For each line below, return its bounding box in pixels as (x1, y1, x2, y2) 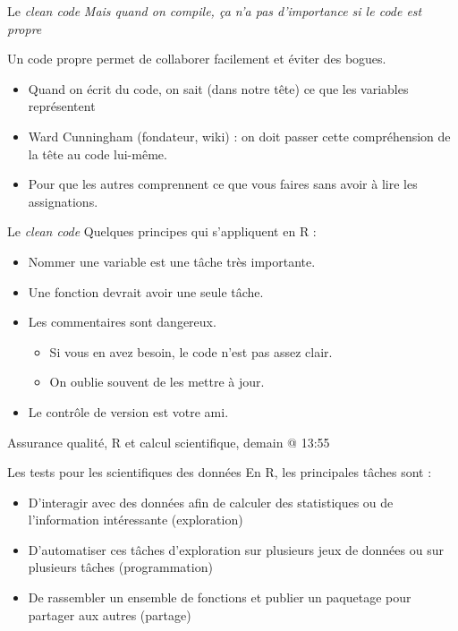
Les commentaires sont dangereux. (28, 312, 216, 331)
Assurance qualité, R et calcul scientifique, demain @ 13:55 (7, 432, 330, 451)
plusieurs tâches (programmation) (28, 558, 213, 576)
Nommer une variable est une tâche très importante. (28, 252, 316, 270)
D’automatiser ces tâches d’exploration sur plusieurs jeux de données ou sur (28, 540, 444, 559)
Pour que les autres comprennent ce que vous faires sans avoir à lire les (28, 175, 418, 193)
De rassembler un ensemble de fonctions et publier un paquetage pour (28, 588, 411, 607)
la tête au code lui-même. (28, 144, 167, 163)
